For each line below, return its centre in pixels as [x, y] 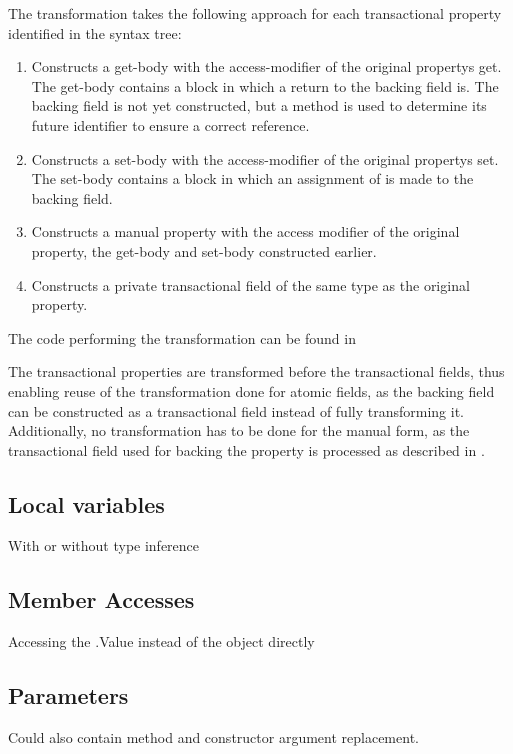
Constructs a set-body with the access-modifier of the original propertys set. [265, 158]
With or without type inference [104, 545]
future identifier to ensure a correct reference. [170, 124]
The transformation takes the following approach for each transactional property [255, 13]
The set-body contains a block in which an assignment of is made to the [252, 178]
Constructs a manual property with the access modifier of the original [245, 231]
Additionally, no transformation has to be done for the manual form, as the [239, 430]
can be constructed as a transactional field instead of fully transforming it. [236, 410]
